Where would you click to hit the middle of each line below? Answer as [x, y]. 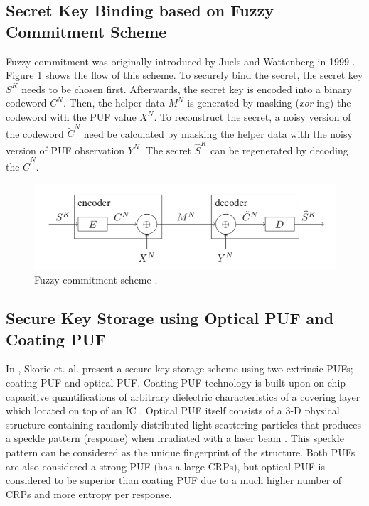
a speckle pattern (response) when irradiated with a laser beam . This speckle [175, 438]
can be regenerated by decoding [279, 150]
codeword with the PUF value [71, 116]
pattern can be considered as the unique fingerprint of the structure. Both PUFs [181, 452]
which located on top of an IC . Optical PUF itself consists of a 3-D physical [173, 410]
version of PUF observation [65, 150]
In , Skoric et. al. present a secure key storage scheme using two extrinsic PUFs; [180, 368]
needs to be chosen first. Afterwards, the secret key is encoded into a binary [187, 88]
